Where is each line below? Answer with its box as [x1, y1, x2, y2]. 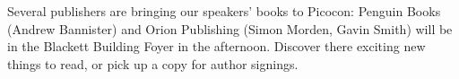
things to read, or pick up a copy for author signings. [7, 54, 299, 73]
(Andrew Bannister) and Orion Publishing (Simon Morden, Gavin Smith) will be [7, 19, 453, 38]
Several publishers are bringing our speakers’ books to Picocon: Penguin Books [7, 2, 441, 20]
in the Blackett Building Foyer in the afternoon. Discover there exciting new [7, 37, 426, 56]
